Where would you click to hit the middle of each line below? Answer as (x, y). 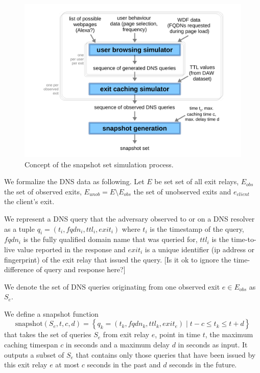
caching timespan (31, 345)
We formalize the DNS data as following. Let (74, 181)
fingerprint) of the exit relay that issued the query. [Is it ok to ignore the (118, 259)
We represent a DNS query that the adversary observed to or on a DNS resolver (129, 218)
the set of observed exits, (43, 191)
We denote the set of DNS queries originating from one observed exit (112, 286)
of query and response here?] (81, 269)
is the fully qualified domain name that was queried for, (110, 239)
